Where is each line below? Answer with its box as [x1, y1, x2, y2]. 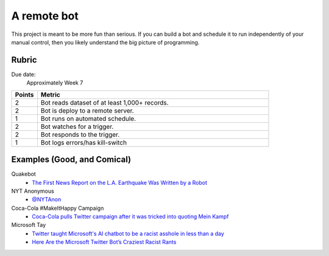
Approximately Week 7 [26, 79, 83, 86]
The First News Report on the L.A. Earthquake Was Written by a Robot [32, 179, 207, 186]
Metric [40, 90, 60, 99]
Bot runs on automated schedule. [40, 114, 136, 123]
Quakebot [11, 170, 36, 178]
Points [15, 90, 34, 99]
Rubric [11, 55, 37, 65]
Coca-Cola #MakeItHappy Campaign [11, 204, 104, 212]
